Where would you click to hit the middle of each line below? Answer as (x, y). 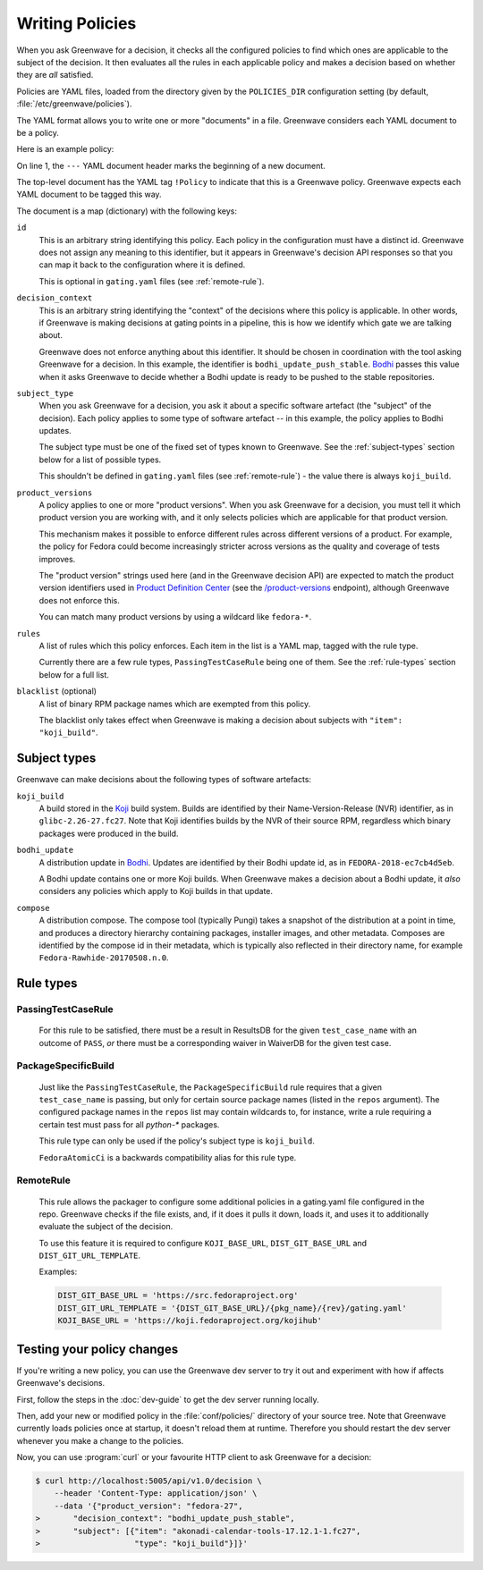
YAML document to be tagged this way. (89, 194)
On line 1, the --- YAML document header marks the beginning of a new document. (171, 165)
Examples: (58, 1272)
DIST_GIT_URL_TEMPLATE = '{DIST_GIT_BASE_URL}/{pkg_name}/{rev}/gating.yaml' (232, 1308)
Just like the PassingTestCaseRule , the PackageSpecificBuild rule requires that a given (211, 1087)
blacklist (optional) (57, 691)
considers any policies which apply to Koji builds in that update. (156, 891)
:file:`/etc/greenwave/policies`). (74, 104)
